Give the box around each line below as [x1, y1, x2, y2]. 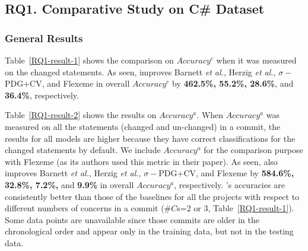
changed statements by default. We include [5, 144, 161, 156]
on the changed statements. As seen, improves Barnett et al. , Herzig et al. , [5, 65, 276, 78]
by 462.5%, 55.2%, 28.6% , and [172, 77, 294, 90]
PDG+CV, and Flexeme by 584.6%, [158, 167, 294, 179]
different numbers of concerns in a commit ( [5, 202, 164, 214]
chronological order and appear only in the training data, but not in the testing [5, 225, 294, 237]
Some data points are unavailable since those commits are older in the [5, 213, 259, 225]
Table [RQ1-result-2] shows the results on [5, 109, 157, 121]
